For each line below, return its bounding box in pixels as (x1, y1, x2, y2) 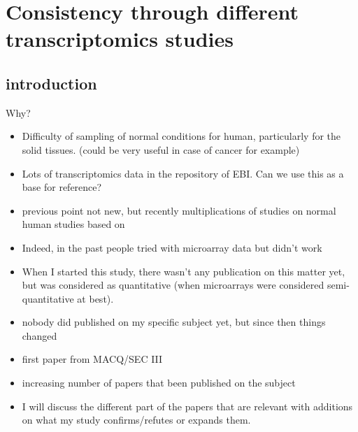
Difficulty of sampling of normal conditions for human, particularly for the (22, 129, 341, 143)
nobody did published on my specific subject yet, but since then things (22, 315, 326, 329)
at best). (77, 291, 114, 305)
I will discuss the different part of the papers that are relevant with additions (22, 398, 353, 413)
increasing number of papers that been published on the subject (22, 375, 296, 390)
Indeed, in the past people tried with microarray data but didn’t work (22, 240, 322, 254)
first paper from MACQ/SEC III (22, 352, 163, 366)
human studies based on (22, 217, 125, 231)
